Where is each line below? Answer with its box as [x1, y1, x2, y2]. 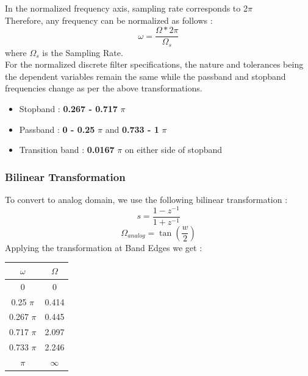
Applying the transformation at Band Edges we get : [5, 241, 202, 254]
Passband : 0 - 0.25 [19, 122, 95, 135]
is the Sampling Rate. [42, 46, 123, 59]
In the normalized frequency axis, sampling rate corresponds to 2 [5, 2, 248, 14]
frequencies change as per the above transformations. [5, 82, 202, 94]
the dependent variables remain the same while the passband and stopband [5, 69, 286, 82]
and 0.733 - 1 [105, 122, 159, 135]
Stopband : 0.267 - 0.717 [19, 102, 118, 115]
